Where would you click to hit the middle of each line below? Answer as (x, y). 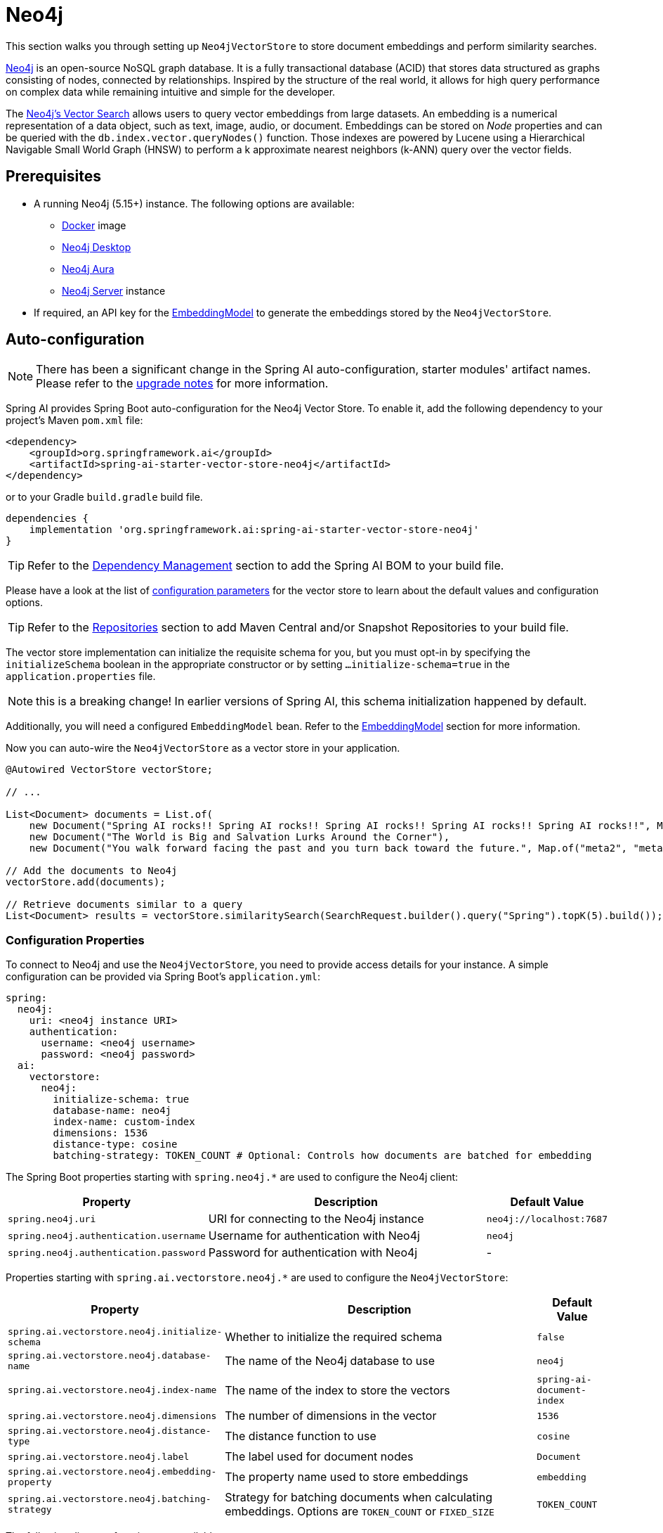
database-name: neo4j (112, 1111)
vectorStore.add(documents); (86, 882)
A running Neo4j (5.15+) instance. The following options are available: (194, 203)
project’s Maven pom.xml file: (74, 421)
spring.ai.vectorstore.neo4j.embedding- (112, 1472)
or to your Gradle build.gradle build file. (104, 497)
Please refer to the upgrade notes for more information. (182, 384)
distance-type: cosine (115, 1144)
